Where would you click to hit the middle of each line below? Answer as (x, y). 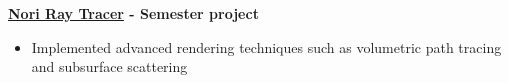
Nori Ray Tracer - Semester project (133, 13)
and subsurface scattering (109, 66)
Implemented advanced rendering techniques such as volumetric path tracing (266, 46)
